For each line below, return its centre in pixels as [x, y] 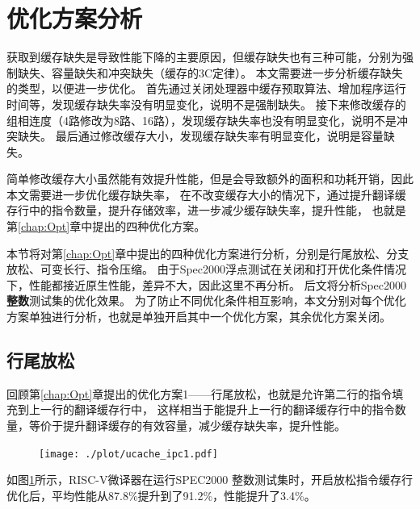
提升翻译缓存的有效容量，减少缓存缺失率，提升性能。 [204, 426]
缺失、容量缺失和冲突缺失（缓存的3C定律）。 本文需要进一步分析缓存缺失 [210, 72]
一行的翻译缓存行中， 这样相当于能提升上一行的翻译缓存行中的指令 [217, 409]
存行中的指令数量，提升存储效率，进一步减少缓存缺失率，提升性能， [187, 210]
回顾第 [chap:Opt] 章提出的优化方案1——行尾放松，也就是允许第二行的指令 [199, 393]
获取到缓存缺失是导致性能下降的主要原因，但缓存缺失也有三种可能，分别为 [204, 57]
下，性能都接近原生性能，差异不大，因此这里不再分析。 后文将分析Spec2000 [207, 284]
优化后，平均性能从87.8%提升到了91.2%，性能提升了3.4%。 [161, 495]
